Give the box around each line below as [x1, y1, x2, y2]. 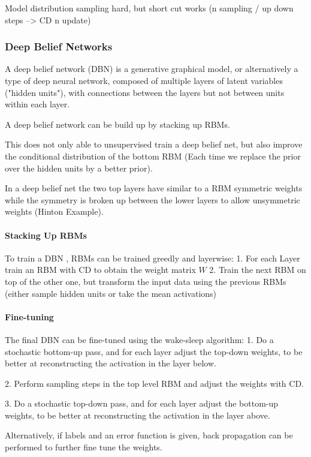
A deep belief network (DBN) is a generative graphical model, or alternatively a [5, 62, 298, 75]
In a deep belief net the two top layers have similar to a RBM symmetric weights [5, 182, 303, 194]
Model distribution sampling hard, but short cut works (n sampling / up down [5, 2, 294, 14]
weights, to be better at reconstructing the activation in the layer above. [5, 408, 270, 421]
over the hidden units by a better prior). [5, 161, 153, 174]
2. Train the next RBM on [209, 263, 306, 276]
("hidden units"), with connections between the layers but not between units [5, 86, 285, 98]
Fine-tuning [5, 310, 54, 323]
